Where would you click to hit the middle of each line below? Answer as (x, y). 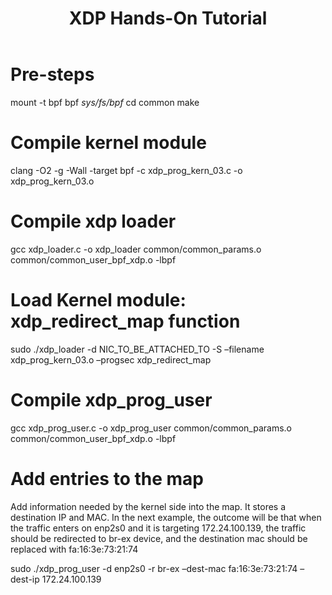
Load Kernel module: (98, 300)
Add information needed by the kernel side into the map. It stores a (148, 506)
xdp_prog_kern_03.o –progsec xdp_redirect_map (111, 359)
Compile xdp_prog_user (111, 399)
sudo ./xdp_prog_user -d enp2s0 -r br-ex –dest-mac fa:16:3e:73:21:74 (154, 568)
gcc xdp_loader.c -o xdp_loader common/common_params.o (136, 249)
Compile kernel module (108, 143)
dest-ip (25, 579)
